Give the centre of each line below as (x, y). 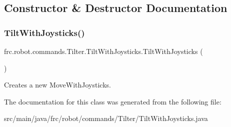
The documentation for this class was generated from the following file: (113, 101)
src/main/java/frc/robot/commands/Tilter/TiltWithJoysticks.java (106, 118)
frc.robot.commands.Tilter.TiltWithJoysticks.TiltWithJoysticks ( (103, 51)
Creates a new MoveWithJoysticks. (57, 85)
